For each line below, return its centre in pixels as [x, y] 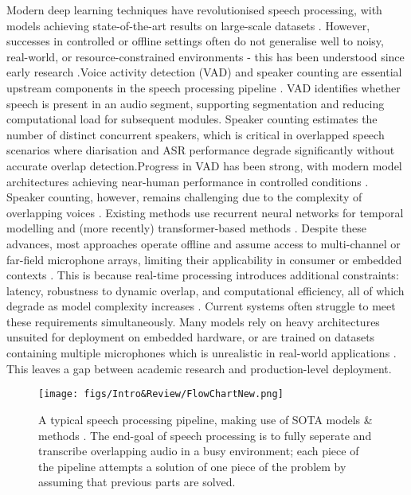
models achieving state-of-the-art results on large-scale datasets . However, [188, 25]
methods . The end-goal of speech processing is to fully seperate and [205, 435]
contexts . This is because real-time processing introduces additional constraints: [203, 275]
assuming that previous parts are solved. [137, 482]
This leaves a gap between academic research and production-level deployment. [199, 368]
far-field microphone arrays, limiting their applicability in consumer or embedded [204, 259]
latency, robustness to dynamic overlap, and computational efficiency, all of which [205, 290]
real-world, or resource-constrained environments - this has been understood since [205, 56]
